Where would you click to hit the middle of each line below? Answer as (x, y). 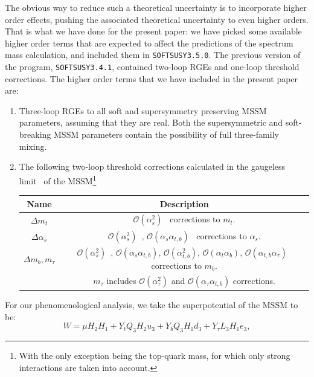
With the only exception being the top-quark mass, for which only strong (155, 356)
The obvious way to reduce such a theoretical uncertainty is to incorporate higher (156, 7)
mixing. (33, 146)
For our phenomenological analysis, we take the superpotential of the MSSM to (152, 305)
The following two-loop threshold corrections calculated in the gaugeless (152, 166)
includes (121, 280)
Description (184, 203)
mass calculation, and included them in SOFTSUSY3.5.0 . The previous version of (153, 55)
